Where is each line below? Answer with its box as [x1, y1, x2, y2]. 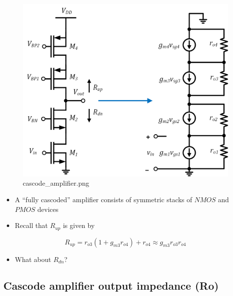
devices [37, 204, 59, 214]
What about [15, 254, 51, 264]
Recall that [15, 220, 48, 230]
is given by [62, 220, 95, 230]
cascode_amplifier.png [23, 178, 90, 188]
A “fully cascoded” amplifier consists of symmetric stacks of [15, 194, 192, 205]
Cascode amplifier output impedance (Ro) [3, 278, 219, 293]
